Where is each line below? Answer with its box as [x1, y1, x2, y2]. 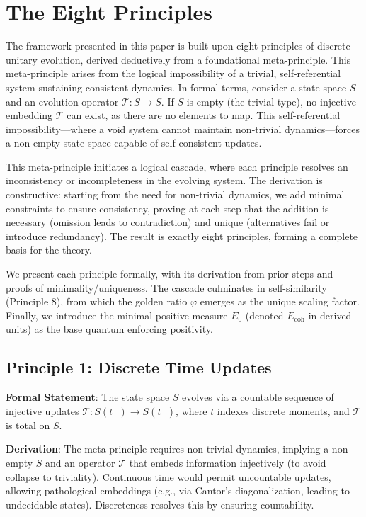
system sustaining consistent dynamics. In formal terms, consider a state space [6, 79, 347, 94]
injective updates [6, 403, 79, 418]
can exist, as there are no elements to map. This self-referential [67, 108, 341, 123]
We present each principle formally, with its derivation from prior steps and [6, 266, 333, 281]
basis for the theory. [6, 242, 92, 257]
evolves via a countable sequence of [182, 390, 334, 404]
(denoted [245, 307, 284, 322]
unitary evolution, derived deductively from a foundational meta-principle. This [6, 52, 351, 67]
